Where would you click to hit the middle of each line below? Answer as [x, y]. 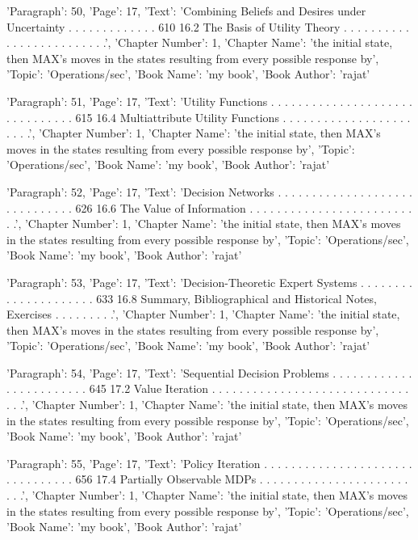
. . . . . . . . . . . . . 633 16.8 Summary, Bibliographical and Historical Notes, [192, 298]
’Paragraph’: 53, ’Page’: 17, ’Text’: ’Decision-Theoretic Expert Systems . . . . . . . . [209, 282]
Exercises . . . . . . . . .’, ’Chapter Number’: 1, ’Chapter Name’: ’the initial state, [203, 314]
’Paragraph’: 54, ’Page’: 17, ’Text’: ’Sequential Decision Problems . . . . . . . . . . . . [209, 372]
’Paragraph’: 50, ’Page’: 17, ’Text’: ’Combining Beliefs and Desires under [186, 11]
